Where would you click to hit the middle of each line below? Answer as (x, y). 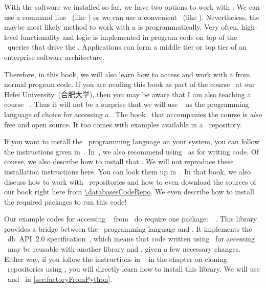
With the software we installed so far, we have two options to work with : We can (132, 7)
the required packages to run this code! (65, 201)
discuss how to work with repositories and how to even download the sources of (130, 181)
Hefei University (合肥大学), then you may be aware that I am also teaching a (128, 94)
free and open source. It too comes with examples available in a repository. (123, 124)
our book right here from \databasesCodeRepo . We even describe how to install (129, 192)
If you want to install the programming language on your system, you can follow (132, 141)
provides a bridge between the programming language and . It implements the (128, 228)
